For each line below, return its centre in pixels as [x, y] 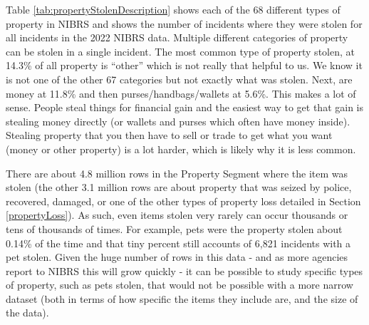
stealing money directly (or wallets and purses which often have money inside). [178, 121]
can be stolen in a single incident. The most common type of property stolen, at [180, 51]
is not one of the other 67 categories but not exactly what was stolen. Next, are [179, 79]
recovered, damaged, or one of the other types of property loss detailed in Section [183, 201]
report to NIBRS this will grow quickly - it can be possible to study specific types [184, 270]
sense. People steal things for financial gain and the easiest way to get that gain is [185, 107]
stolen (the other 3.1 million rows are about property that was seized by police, [179, 187]
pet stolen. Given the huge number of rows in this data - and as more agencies [177, 257]
